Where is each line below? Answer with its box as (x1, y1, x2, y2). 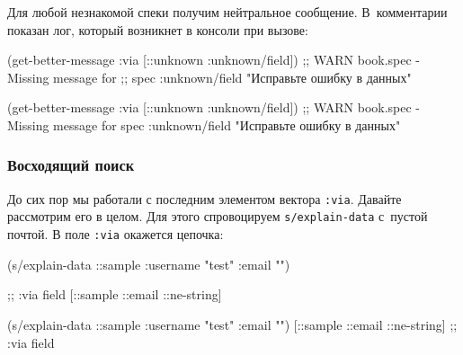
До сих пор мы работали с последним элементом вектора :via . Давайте (7, 189, 402, 208)
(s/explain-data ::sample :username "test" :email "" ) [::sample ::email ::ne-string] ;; (7, 315, 458, 333)
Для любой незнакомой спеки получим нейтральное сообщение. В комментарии (7, 3, 448, 21)
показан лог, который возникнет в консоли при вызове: (7, 20, 308, 39)
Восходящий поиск (7, 154, 135, 176)
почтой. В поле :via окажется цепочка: (7, 225, 224, 244)
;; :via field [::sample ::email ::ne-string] (7, 285, 222, 304)
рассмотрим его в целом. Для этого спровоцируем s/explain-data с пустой (7, 207, 428, 226)
